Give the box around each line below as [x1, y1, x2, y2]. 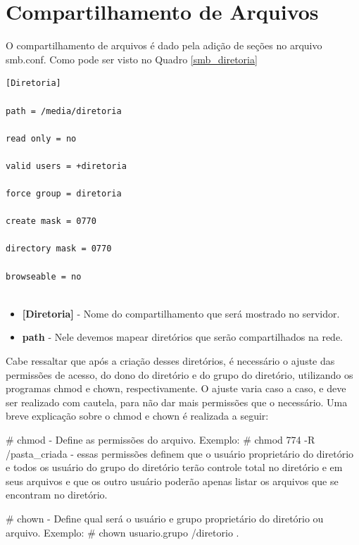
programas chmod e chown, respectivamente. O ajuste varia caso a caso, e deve [6, 381, 346, 396]
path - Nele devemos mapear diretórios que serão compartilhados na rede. [22, 330, 343, 344]
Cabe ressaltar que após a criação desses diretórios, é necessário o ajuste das [6, 353, 335, 368]
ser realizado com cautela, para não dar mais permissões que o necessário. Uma [6, 394, 348, 409]
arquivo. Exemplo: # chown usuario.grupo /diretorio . [6, 525, 239, 539]
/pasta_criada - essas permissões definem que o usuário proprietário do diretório [6, 446, 354, 461]
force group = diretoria [6, 189, 122, 199]
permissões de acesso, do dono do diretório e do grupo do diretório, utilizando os [6, 367, 353, 382]
